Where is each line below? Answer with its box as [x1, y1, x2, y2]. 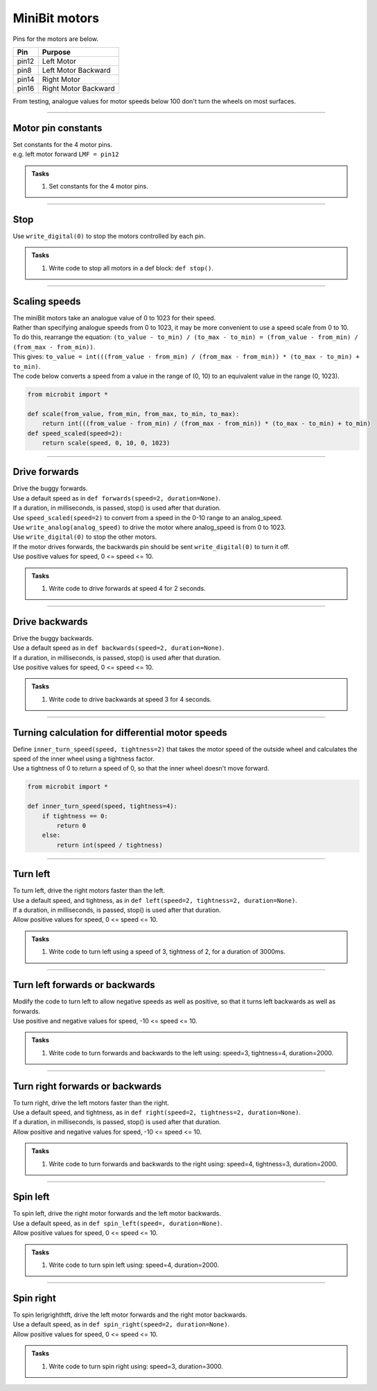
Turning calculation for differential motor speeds [12, 727, 228, 738]
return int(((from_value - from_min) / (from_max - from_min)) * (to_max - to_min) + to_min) [42, 420, 371, 428]
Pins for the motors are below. [12, 35, 99, 43]
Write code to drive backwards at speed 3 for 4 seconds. [49, 695, 212, 703]
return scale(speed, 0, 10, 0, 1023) [42, 439, 170, 447]
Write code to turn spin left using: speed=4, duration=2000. [49, 1261, 220, 1269]
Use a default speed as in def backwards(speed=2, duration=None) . [12, 643, 225, 652]
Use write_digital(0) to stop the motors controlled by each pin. [12, 232, 206, 240]
